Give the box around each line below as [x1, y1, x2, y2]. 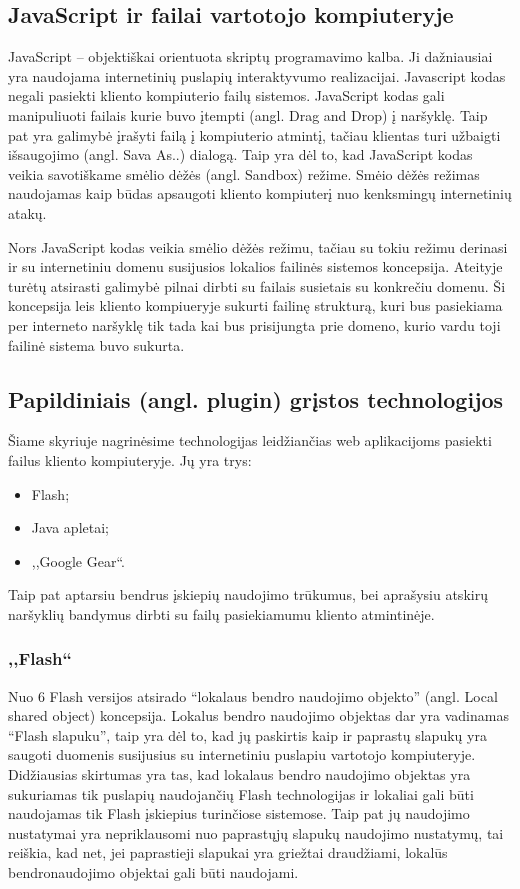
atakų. [8, 202, 47, 223]
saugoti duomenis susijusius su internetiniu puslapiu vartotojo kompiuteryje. [8, 744, 476, 765]
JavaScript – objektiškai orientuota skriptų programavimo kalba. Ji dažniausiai [8, 46, 493, 67]
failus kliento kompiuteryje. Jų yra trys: [8, 449, 252, 470]
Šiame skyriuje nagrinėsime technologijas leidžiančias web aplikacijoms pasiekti [8, 430, 492, 451]
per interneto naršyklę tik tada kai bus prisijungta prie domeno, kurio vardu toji [8, 314, 501, 335]
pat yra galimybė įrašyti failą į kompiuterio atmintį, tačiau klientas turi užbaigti [8, 124, 501, 145]
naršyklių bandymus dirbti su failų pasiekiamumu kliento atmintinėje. [8, 603, 435, 624]
